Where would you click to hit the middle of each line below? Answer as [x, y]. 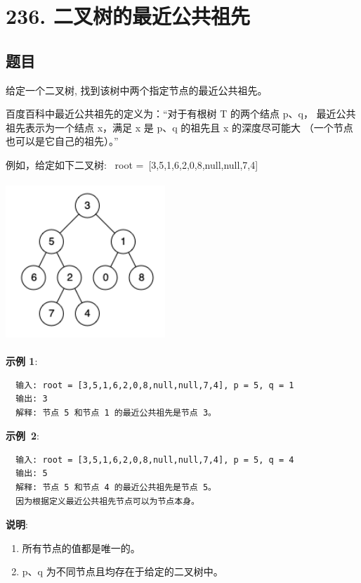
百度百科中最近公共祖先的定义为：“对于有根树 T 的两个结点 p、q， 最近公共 [181, 114]
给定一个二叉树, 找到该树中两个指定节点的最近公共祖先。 [137, 90]
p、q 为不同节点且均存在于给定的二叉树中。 [123, 571]
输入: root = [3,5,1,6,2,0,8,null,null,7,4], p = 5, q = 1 [155, 385]
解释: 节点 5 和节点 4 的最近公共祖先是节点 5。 [116, 488]
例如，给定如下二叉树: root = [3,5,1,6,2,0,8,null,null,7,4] [132, 164]
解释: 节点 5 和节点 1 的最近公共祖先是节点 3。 [116, 412]
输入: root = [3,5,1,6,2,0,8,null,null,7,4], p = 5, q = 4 [155, 460]
